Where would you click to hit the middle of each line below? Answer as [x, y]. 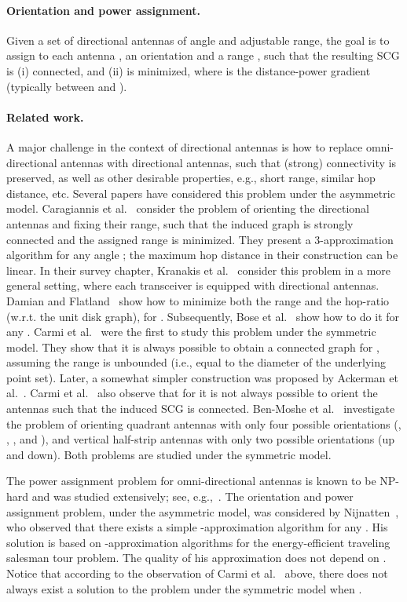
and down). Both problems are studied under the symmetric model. [169, 454]
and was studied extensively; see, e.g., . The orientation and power [192, 496]
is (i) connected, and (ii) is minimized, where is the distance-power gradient [189, 70]
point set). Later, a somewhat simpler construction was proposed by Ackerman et [202, 377]
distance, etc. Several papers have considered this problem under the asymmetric [201, 193]
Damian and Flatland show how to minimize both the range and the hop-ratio [198, 300]
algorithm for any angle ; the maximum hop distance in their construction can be [202, 255]
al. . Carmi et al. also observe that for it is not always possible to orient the [192, 393]
